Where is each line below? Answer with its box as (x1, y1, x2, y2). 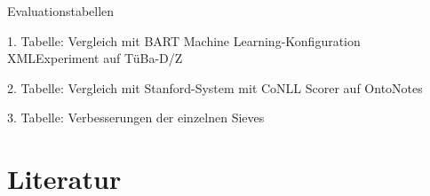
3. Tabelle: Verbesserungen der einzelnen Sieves (7, 108, 265, 127)
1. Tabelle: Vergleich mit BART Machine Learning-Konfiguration (7, 31, 361, 50)
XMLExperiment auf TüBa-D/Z (7, 49, 183, 67)
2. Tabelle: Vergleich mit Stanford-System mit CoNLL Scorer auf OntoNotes (7, 78, 423, 97)
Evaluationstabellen (7, 2, 115, 20)
